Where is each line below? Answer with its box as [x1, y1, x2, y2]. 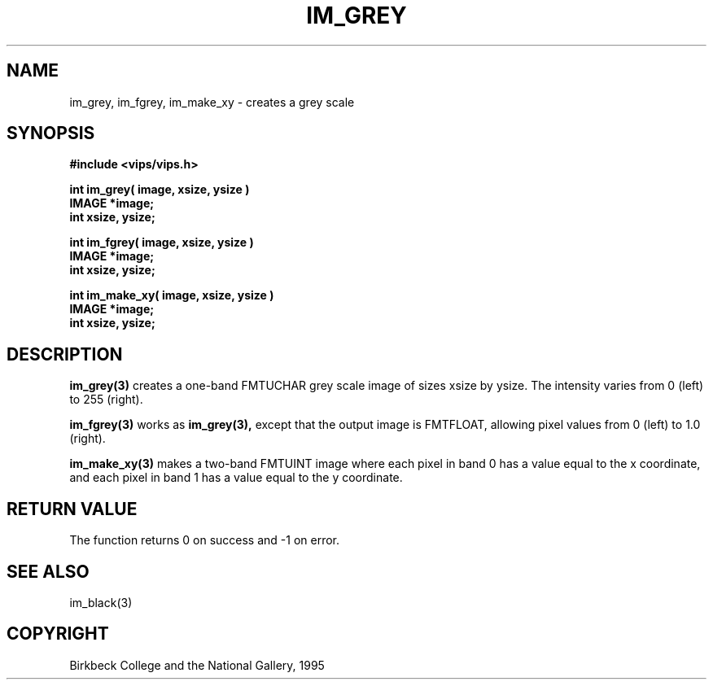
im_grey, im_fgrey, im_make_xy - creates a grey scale [69, 94, 355, 109]
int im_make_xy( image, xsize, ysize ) [69, 288, 274, 303]
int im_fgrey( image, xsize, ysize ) [69, 235, 254, 250]
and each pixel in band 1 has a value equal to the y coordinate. [69, 470, 403, 485]
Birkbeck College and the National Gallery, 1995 [69, 658, 325, 672]
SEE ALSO [7, 561, 90, 582]
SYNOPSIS [7, 123, 95, 144]
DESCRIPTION [7, 343, 123, 365]
